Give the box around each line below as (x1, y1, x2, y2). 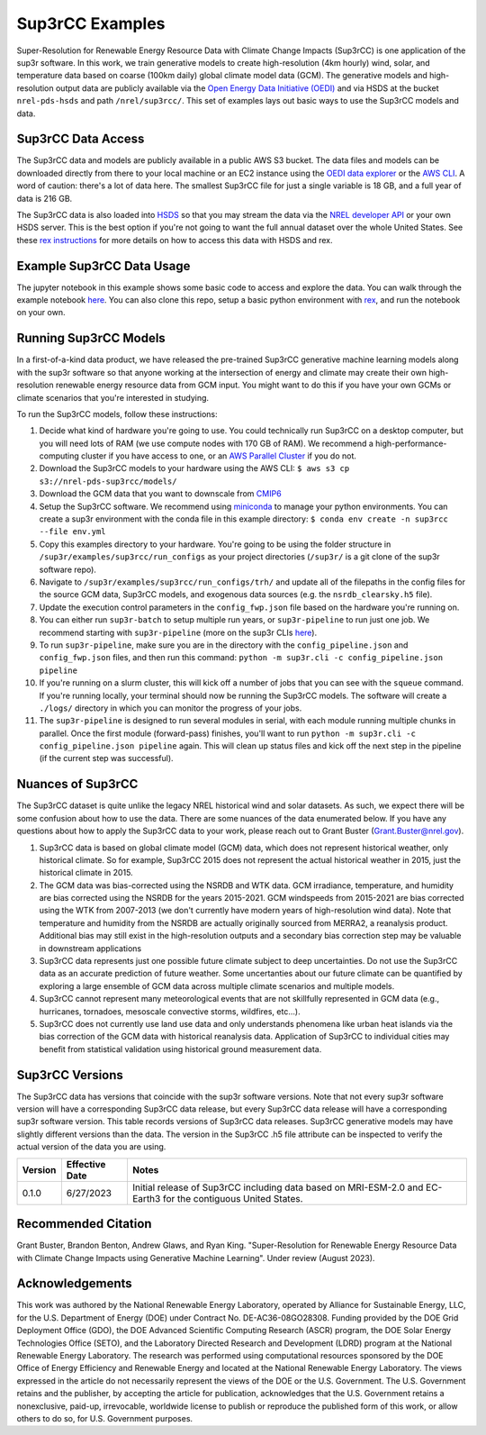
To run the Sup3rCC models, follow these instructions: (16, 408, 218, 419)
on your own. (16, 307, 66, 318)
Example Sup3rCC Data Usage (16, 258, 191, 274)
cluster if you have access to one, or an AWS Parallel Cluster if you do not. (81, 450, 357, 461)
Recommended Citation (16, 1216, 152, 1231)
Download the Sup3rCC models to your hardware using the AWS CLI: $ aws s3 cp (39, 463, 350, 474)
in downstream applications (39, 942, 142, 954)
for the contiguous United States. (162, 1192, 303, 1204)
